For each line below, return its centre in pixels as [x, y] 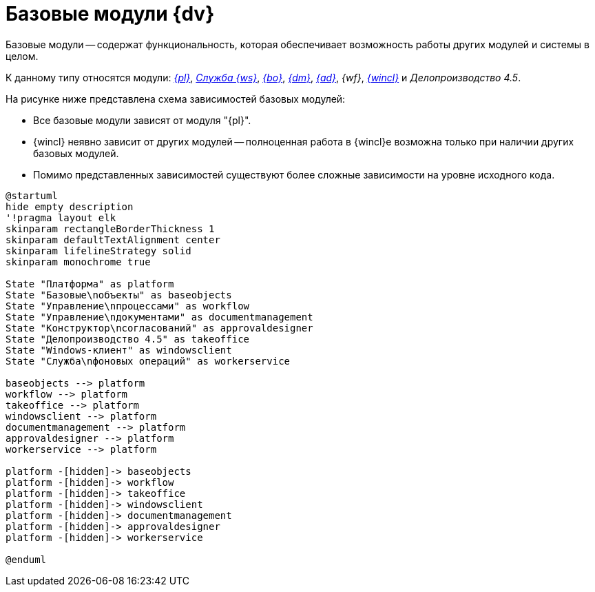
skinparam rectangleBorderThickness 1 [110, 228]
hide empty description [70, 206]
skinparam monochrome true [78, 262]
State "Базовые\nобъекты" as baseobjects [119, 295]
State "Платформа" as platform [90, 284]
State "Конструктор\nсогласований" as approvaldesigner [159, 328]
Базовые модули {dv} [110, 14]
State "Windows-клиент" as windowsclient [119, 350]
